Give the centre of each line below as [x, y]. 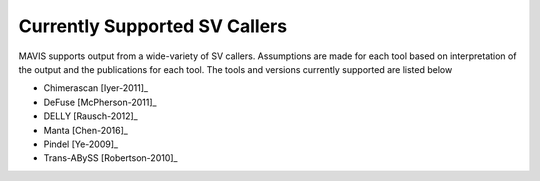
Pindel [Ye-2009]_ [81, 144]
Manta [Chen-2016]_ [86, 130]
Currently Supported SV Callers [153, 26]
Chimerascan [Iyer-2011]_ [96, 88]
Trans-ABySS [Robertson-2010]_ [110, 158]
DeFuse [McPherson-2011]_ [100, 102]
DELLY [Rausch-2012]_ [91, 116]
